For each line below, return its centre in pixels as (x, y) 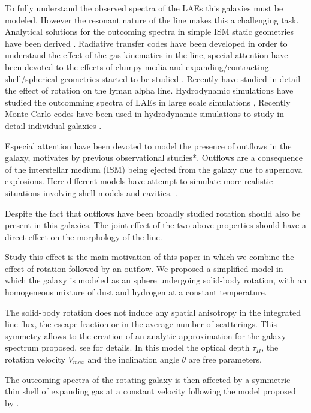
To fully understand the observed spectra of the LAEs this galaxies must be (144, 8)
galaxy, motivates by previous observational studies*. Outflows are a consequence (154, 158)
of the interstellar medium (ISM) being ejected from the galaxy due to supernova (154, 169)
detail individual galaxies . (53, 125)
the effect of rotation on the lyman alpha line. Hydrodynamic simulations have (149, 90)
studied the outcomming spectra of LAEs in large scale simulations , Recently (148, 102)
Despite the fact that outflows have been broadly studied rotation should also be (153, 213)
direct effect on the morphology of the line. (84, 236)
